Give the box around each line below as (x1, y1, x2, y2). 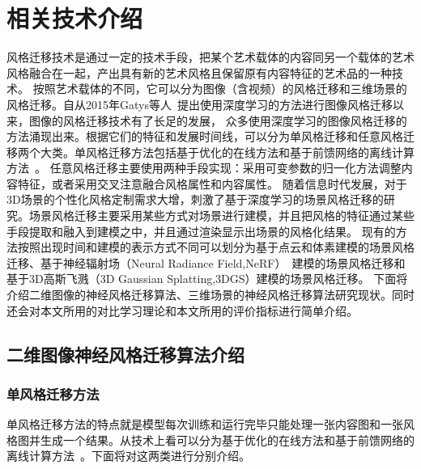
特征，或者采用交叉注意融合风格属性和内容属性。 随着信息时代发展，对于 (17, 175, 407, 192)
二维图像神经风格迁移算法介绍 (6, 341, 245, 366)
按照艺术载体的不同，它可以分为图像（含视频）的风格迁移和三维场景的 (32, 80, 407, 97)
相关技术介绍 (6, 2, 143, 35)
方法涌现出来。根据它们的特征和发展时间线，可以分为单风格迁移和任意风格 (6, 128, 403, 145)
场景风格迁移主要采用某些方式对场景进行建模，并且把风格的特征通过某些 (28, 207, 415, 224)
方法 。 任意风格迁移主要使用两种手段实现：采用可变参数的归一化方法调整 (6, 159, 402, 176)
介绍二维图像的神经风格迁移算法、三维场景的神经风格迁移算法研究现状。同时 (6, 286, 415, 303)
